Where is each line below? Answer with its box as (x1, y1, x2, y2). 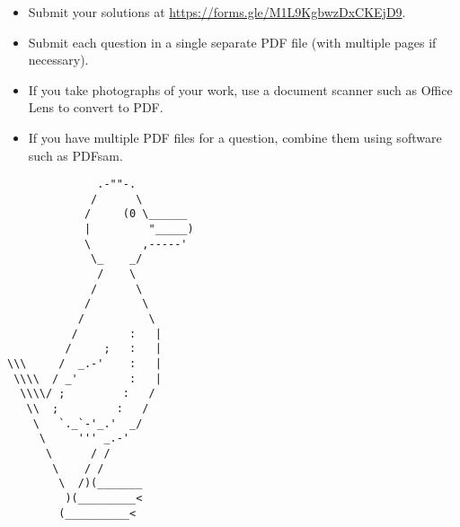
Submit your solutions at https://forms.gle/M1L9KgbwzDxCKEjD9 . (28, 3, 406, 21)
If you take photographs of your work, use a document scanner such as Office (28, 80, 453, 99)
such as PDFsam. (28, 145, 123, 164)
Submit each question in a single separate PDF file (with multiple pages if (28, 32, 437, 51)
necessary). (28, 50, 89, 69)
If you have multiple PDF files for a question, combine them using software (28, 127, 442, 146)
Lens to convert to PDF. (28, 98, 164, 117)
